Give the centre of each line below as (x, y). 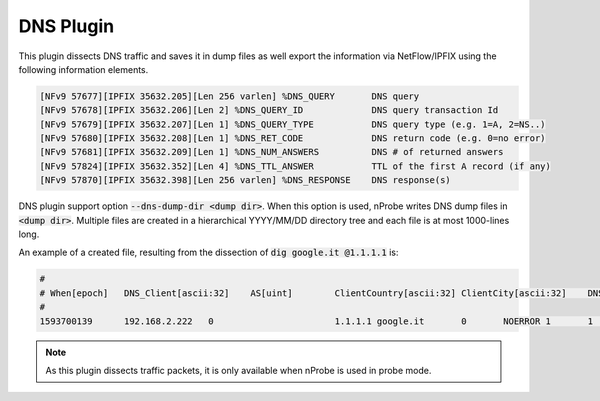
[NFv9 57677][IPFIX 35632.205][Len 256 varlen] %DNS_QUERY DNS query (229, 96)
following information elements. (83, 69)
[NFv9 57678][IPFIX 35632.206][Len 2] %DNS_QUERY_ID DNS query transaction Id (269, 110)
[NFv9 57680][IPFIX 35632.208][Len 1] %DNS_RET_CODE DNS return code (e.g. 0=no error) (292, 138)
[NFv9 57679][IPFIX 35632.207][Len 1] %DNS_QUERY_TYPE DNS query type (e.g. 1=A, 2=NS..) (292, 124)
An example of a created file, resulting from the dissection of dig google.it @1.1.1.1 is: (208, 252)
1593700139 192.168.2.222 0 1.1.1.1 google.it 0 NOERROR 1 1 (316, 321)
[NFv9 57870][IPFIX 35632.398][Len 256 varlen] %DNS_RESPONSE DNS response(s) (245, 180)
